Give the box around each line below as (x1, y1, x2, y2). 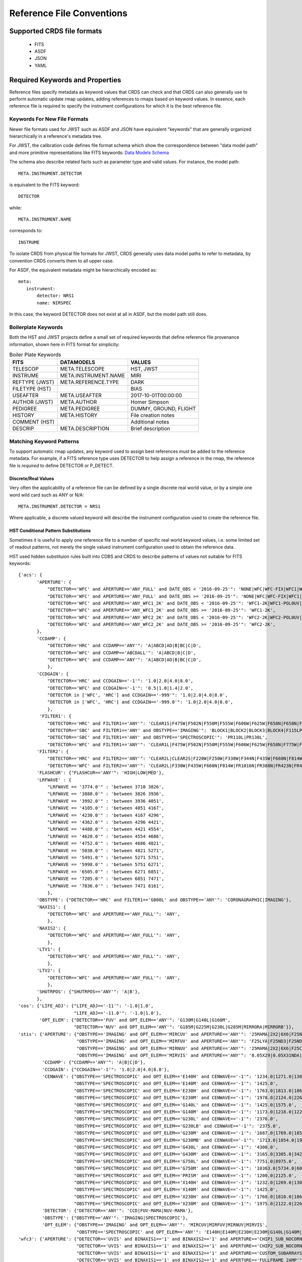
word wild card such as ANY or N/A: (9, 492, 84, 498)
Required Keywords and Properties (9, 76, 121, 84)
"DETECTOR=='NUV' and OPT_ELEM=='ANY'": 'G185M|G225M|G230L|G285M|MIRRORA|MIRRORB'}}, (73, 1024, 294, 1030)
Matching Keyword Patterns (9, 438, 80, 445)
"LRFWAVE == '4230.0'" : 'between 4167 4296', (47, 812, 165, 818)
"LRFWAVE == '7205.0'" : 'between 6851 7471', (47, 876, 165, 882)
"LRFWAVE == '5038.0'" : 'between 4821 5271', (47, 848, 165, 853)
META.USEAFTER (60, 392, 102, 399)
